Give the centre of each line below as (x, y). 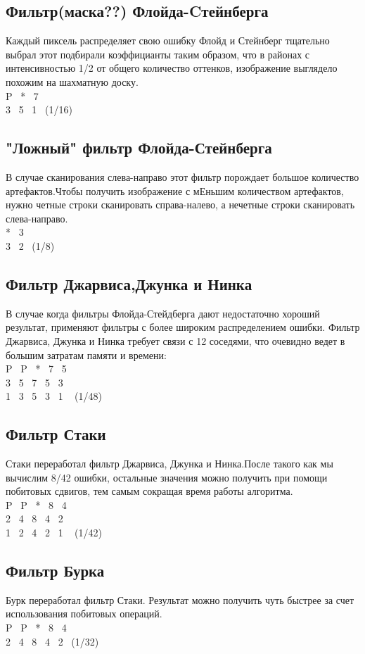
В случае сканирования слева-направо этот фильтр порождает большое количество (182, 176)
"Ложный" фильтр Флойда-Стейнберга (139, 147)
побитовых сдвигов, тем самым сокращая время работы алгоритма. (149, 491)
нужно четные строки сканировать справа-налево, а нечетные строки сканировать (180, 205)
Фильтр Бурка (55, 571)
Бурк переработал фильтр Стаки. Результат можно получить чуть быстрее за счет (180, 599)
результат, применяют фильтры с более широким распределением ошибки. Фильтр (183, 327)
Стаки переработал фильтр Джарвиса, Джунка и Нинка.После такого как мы (169, 464)
